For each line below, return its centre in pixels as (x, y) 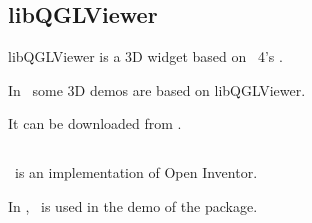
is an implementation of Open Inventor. (136, 172)
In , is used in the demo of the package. (133, 205)
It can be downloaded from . (95, 123)
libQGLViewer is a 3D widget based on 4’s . (145, 56)
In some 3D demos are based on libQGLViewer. (157, 89)
